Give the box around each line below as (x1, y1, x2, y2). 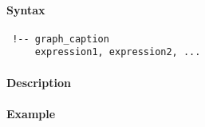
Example (6, 105, 56, 121)
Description (6, 73, 72, 90)
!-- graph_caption (12, 33, 109, 45)
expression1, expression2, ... (34, 46, 201, 58)
